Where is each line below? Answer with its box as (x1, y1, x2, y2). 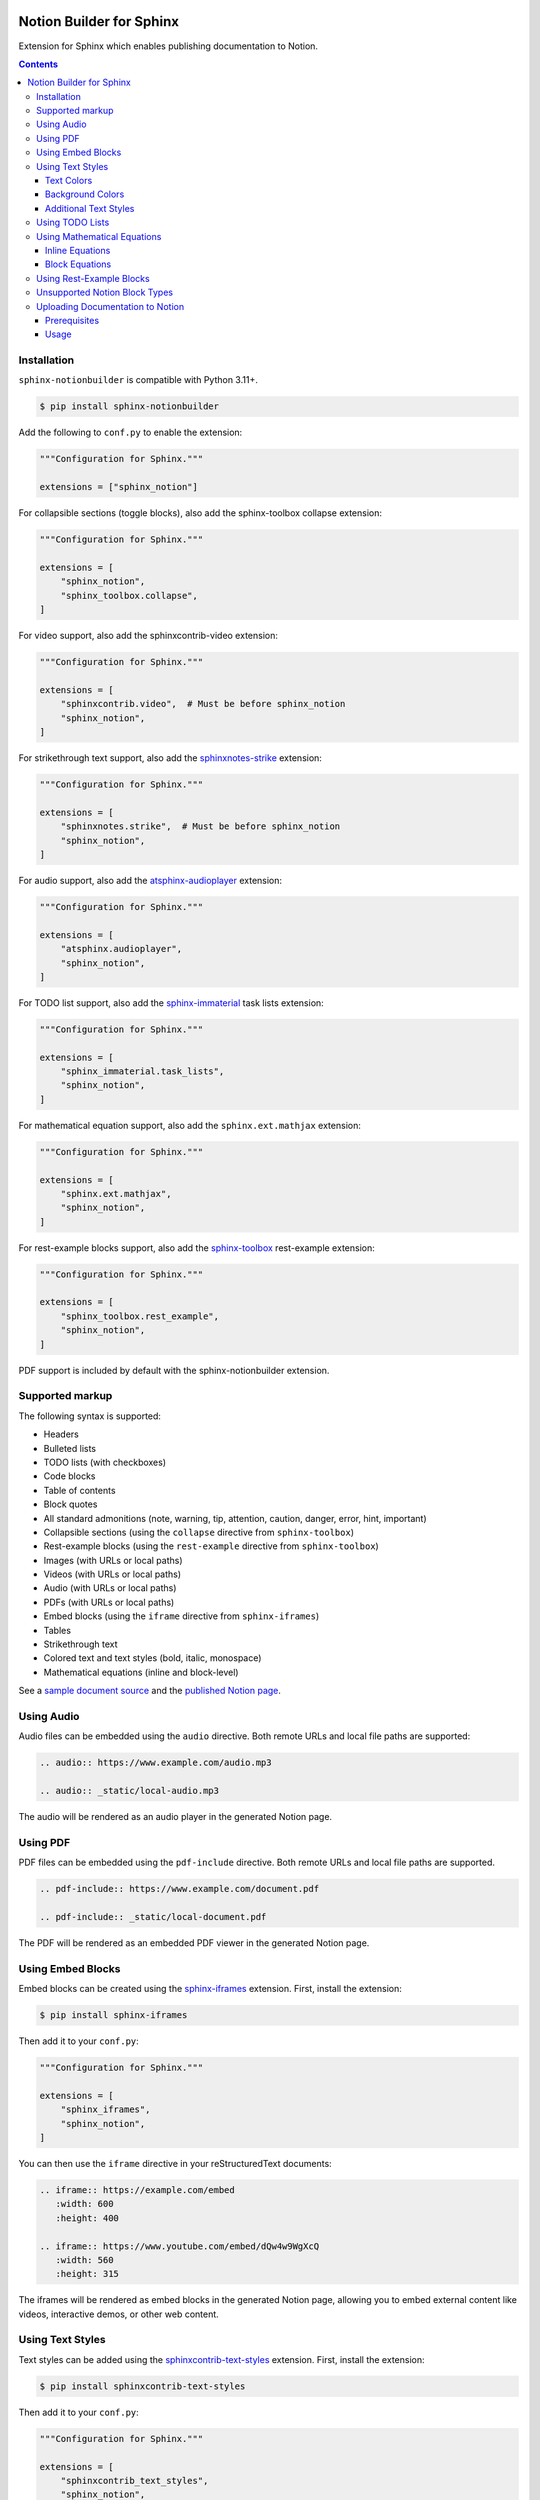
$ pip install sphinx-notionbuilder (39, 401, 220, 412)
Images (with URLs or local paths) (43, 1554, 184, 1566)
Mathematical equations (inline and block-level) (43, 1666, 239, 1678)
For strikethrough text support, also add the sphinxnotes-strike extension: (18, 752, 322, 764)
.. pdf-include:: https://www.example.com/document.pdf (39, 1883, 320, 1895)
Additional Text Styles (45, 202, 135, 214)
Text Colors (45, 175, 93, 187)
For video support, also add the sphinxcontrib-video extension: (18, 630, 279, 642)
